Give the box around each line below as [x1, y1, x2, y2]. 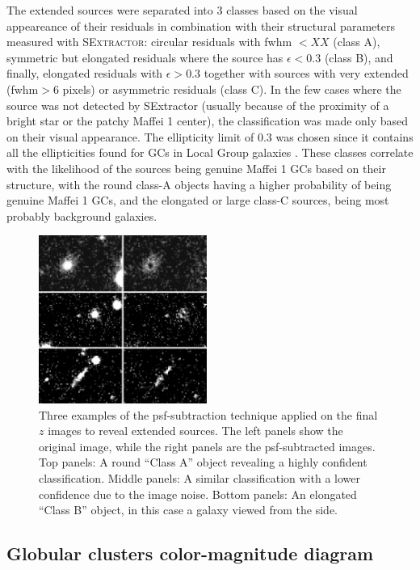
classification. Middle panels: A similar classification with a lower [39, 470, 360, 487]
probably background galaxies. [6, 207, 157, 224]
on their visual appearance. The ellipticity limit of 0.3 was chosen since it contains [6, 128, 414, 145]
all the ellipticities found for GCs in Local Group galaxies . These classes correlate [6, 144, 414, 161]
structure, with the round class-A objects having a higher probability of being [6, 175, 392, 192]
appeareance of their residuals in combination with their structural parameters [6, 17, 395, 34]
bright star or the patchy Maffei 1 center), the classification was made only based [6, 112, 409, 129]
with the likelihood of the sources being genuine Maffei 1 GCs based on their [6, 159, 386, 176]
